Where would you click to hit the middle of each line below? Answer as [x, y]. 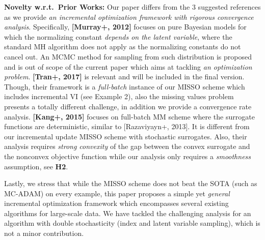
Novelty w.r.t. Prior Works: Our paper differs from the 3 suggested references [132, 7]
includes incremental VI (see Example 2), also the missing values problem [119, 96]
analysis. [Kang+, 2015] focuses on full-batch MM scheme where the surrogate [129, 116]
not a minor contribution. [44, 233]
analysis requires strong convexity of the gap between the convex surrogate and [127, 146]
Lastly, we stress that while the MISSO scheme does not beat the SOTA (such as [131, 183]
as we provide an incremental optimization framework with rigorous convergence [129, 17]
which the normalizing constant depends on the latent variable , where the [118, 36]
